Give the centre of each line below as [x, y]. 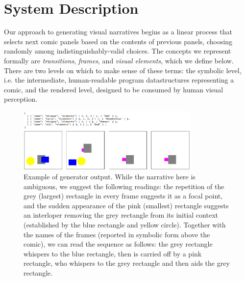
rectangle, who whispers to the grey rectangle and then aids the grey [127, 263]
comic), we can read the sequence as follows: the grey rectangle [118, 244]
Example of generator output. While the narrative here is [110, 177]
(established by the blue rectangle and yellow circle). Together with [125, 225]
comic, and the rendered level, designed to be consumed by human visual [114, 89]
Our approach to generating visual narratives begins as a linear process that [118, 32]
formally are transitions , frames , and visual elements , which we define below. [119, 60]
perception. [21, 99]
